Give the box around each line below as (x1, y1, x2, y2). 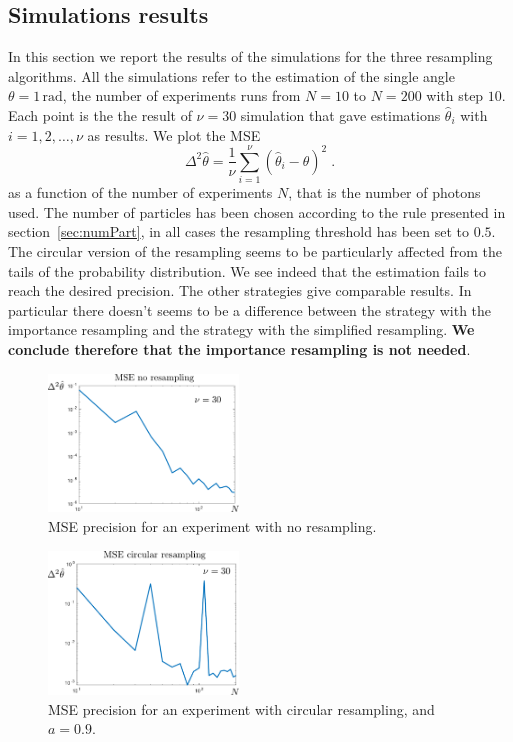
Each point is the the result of (8, 104, 192, 125)
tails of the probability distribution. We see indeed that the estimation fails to (8, 260, 487, 281)
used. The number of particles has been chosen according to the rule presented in (8, 201, 506, 222)
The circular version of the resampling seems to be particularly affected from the (8, 241, 503, 262)
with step (426, 85, 484, 106)
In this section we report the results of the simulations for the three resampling (8, 46, 493, 67)
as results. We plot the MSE (87, 124, 261, 145)
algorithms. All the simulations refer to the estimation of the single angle (8, 65, 455, 86)
